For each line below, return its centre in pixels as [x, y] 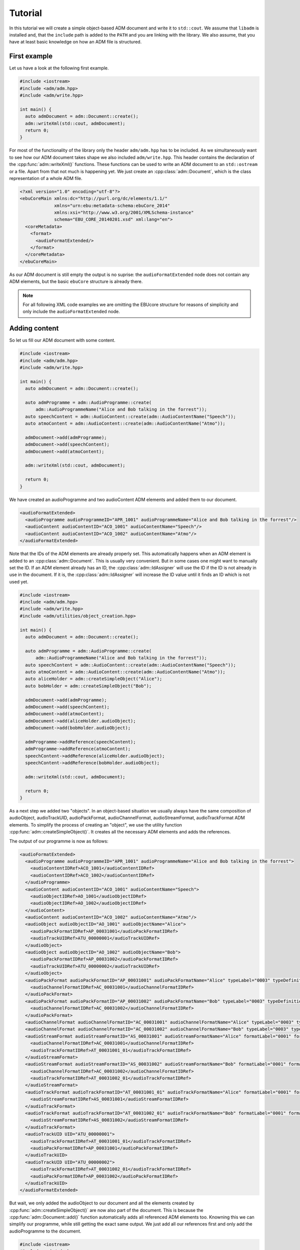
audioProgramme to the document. [45, 1231]
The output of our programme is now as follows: [59, 841]
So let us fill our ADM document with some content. [62, 340]
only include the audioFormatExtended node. [71, 311]
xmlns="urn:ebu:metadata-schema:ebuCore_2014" [112, 205]
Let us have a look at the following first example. [59, 68]
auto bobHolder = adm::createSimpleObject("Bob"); [88, 686]
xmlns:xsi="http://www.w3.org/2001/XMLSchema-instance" [124, 213]
